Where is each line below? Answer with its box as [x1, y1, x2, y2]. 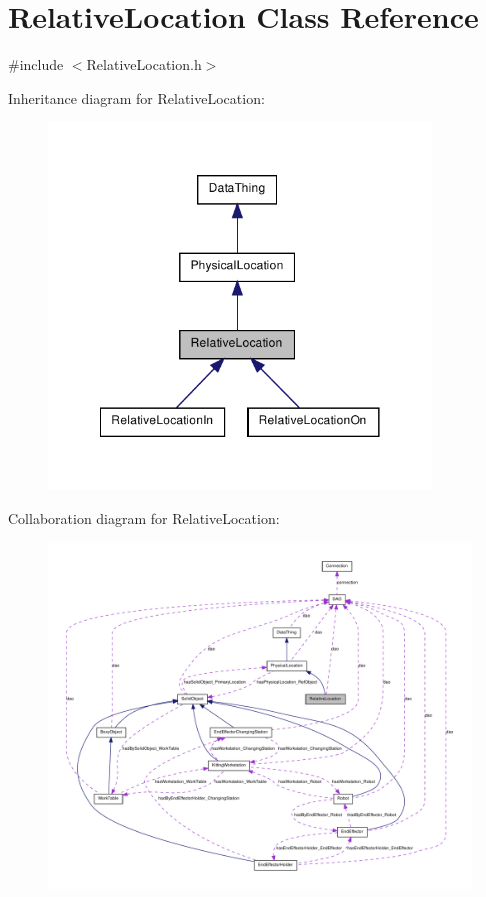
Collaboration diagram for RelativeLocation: [8, 507, 280, 528]
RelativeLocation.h [86, 54, 202, 75]
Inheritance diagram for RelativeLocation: [8, 87, 265, 108]
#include [8, 54, 64, 75]
